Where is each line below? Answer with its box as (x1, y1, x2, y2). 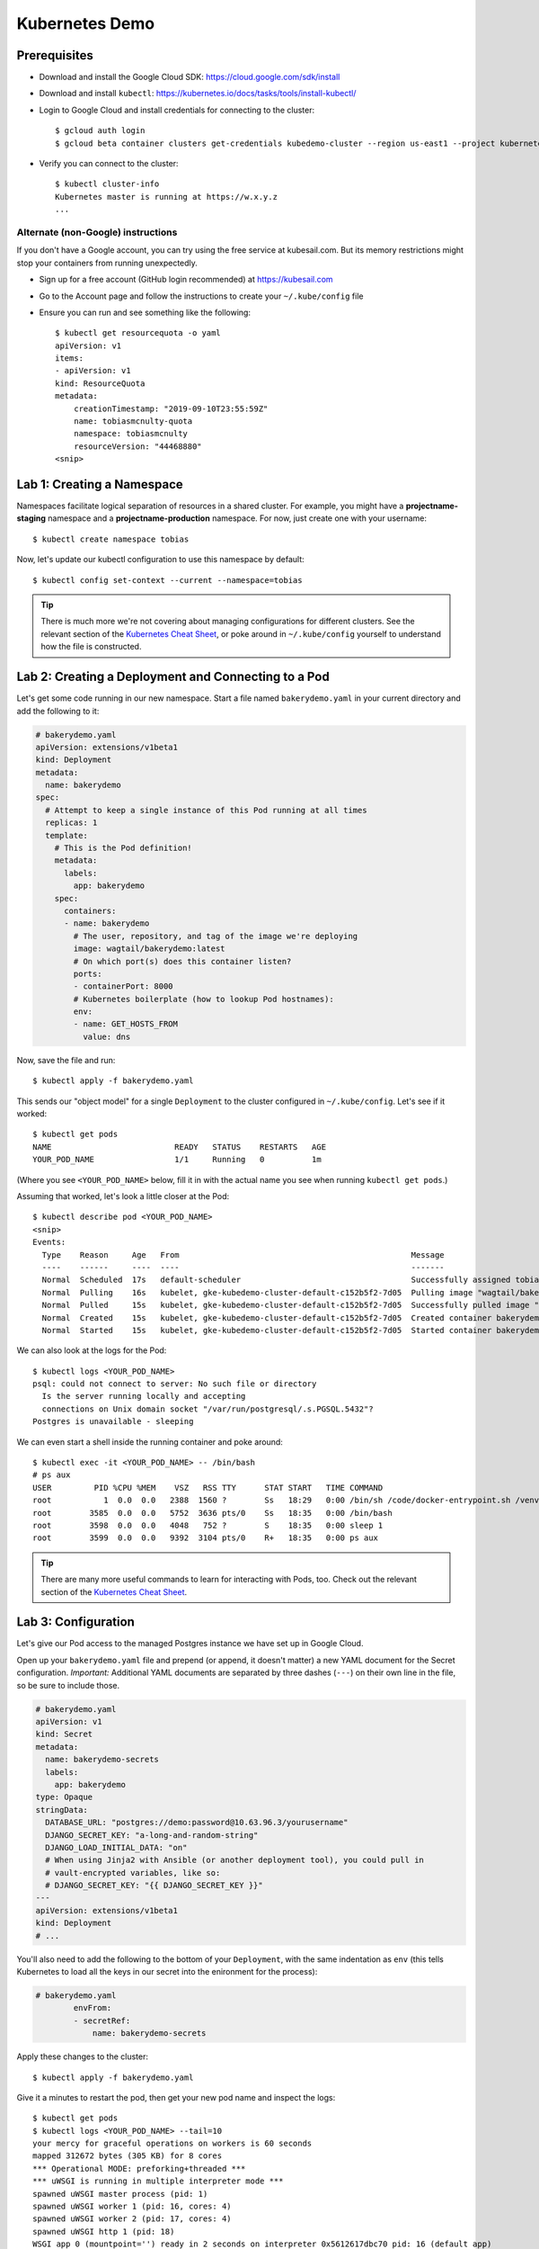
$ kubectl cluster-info (55, 179, 160, 189)
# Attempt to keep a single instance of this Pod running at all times (45, 805, 367, 815)
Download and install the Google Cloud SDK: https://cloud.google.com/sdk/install (39, 72, 340, 83)
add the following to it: (16, 705, 100, 716)
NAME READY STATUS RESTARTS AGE (32, 1142, 327, 1151)
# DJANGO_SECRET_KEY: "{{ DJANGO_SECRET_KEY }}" (45, 1880, 264, 1891)
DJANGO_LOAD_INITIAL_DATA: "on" (45, 1842, 188, 1852)
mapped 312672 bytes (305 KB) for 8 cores (32, 2151, 223, 2161)
